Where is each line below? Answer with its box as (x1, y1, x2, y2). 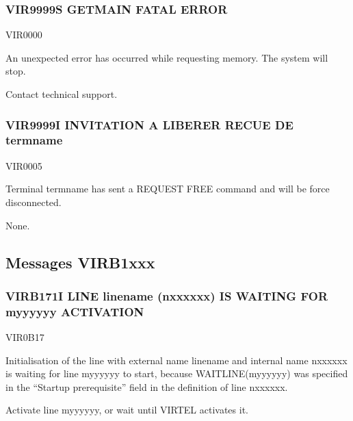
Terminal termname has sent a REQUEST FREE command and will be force (5, 181, 330, 196)
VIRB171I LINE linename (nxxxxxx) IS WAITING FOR (5, 287, 328, 304)
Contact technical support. (5, 87, 118, 101)
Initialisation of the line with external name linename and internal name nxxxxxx (5, 353, 348, 367)
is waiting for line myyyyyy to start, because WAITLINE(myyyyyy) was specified (5, 366, 348, 381)
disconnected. (5, 194, 62, 209)
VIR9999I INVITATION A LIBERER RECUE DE (5, 116, 293, 133)
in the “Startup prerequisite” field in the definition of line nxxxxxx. (5, 379, 288, 394)
